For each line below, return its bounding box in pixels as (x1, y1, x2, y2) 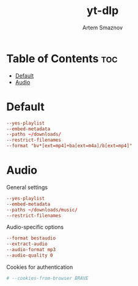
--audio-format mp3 (6, 247, 56, 253)
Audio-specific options (6, 224, 64, 231)
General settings (6, 183, 48, 191)
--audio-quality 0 (6, 252, 53, 258)
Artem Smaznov (82, 24, 123, 31)
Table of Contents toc (6, 51, 118, 65)
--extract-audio (6, 241, 48, 248)
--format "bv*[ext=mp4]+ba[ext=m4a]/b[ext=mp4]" (6, 143, 133, 149)
